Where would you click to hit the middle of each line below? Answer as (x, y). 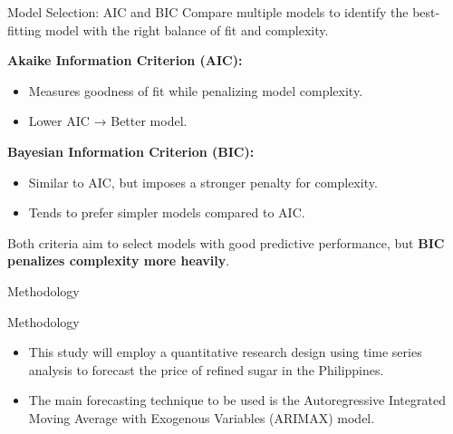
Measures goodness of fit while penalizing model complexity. (196, 90)
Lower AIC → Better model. (108, 121)
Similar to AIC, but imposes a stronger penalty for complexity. (203, 182)
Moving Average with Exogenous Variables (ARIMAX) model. (202, 417)
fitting (24, 29)
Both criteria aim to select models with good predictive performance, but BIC (226, 242)
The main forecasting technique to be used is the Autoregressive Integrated (237, 400)
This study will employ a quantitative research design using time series (225, 352)
